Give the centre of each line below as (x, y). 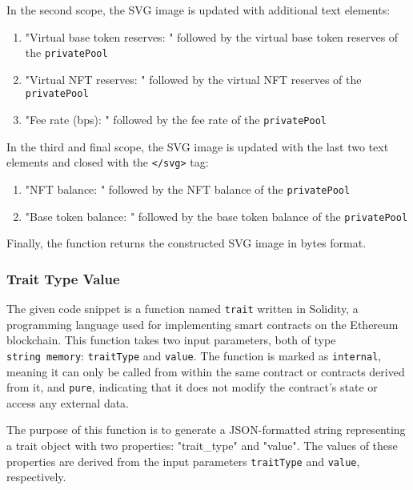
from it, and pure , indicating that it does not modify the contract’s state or (192, 387)
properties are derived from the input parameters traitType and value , (183, 461)
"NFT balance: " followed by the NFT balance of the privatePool (188, 189)
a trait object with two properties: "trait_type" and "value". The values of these (202, 446)
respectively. (36, 477)
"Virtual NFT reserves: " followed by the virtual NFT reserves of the (193, 79)
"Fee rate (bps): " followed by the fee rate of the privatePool (176, 120)
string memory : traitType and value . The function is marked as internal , (194, 355)
